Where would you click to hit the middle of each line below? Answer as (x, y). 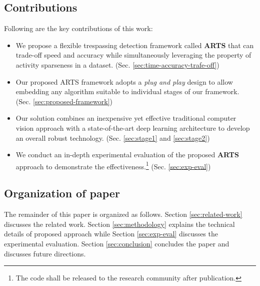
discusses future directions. (45, 253)
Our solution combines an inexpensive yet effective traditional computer (126, 118)
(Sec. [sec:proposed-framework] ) (64, 101)
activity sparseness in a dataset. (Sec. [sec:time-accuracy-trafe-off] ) (117, 64)
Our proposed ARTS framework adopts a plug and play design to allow (124, 81)
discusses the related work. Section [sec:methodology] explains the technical (119, 224)
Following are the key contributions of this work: (78, 28)
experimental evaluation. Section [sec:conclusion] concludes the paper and (117, 243)
